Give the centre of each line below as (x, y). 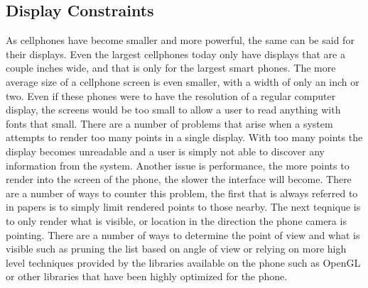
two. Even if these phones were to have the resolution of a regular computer (171, 95)
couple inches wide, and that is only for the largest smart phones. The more (171, 68)
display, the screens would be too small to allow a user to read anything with (173, 110)
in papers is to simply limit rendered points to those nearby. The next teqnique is (183, 207)
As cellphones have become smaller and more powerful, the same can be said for (180, 40)
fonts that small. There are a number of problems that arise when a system (169, 123)
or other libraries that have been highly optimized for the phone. (147, 276)
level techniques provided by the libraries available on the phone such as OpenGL (183, 262)
